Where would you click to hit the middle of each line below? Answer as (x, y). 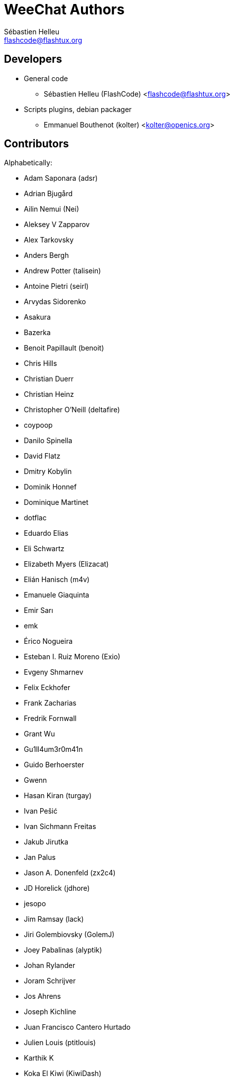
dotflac (35, 518)
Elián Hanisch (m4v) (57, 580)
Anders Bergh (46, 255)
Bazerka (37, 333)
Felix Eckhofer (47, 688)
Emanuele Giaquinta (57, 595)
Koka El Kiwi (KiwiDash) (63, 1074)
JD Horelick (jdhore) (57, 888)
